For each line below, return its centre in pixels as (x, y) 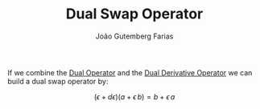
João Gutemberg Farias (134, 36)
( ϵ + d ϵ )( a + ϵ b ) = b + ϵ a (134, 96)
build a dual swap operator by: (58, 81)
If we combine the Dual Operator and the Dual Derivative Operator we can (130, 72)
